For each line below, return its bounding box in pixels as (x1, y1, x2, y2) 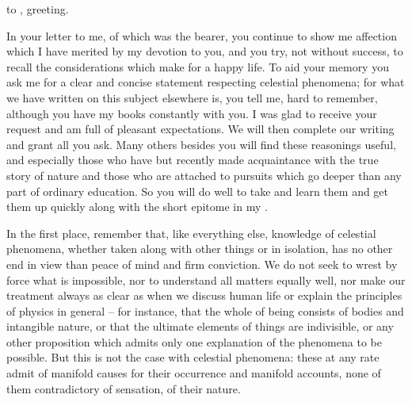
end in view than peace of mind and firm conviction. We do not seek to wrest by (6, 255, 398, 272)
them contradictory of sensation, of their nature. (6, 380, 241, 396)
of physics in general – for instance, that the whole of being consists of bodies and (6, 302, 404, 319)
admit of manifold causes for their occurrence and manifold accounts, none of (6, 365, 381, 381)
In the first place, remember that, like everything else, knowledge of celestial (6, 224, 376, 241)
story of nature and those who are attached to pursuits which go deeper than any (6, 167, 402, 183)
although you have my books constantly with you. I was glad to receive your (6, 105, 377, 121)
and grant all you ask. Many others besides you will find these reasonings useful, (6, 136, 396, 152)
